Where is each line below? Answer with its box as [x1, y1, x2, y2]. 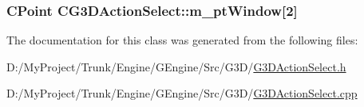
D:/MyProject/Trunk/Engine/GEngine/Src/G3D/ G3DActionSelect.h [6, 58, 346, 75]
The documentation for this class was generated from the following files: [6, 32, 358, 48]
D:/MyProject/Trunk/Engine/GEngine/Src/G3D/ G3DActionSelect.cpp [6, 85, 358, 101]
